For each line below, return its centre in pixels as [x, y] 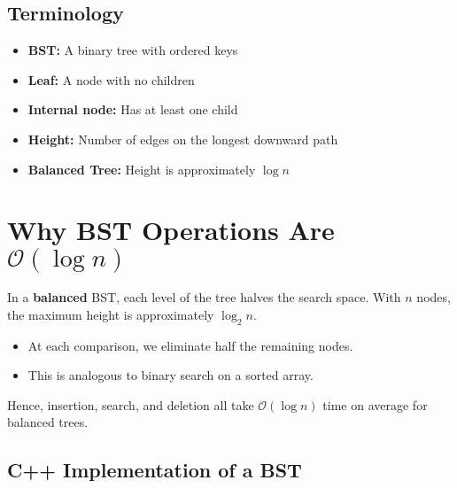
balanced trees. [48, 422]
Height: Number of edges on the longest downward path [183, 139]
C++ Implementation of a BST [155, 470]
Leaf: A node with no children [111, 79]
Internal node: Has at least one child [133, 109]
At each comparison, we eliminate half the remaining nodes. [190, 345]
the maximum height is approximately [111, 314]
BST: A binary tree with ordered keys [133, 50]
